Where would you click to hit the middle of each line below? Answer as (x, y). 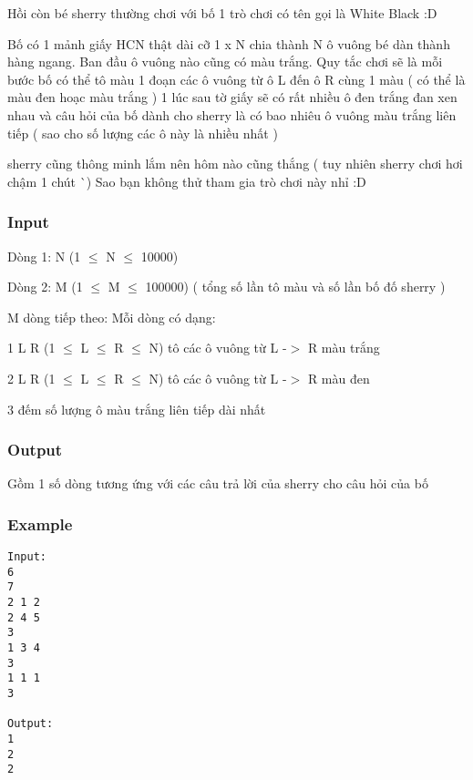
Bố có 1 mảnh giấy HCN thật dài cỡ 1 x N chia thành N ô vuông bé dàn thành (229, 43)
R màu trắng (344, 348)
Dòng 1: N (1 (44, 256)
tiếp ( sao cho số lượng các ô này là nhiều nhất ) (143, 133)
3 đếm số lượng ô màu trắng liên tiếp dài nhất (137, 409)
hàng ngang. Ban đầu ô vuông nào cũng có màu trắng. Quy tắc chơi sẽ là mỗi (225, 62)
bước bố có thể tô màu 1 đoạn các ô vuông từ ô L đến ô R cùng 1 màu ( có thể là (236, 79)
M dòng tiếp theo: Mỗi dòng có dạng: (112, 317)
